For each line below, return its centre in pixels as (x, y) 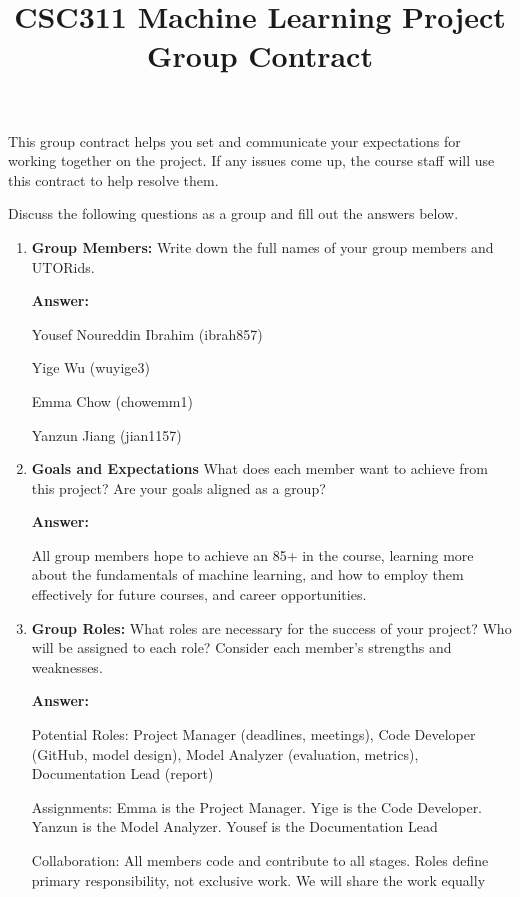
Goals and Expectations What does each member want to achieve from (259, 468)
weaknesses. (67, 666)
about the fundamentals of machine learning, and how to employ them (247, 574)
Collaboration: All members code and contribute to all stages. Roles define (260, 860)
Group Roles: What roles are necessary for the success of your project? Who (271, 627)
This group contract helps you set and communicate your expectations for (234, 140)
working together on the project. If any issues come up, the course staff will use (251, 160)
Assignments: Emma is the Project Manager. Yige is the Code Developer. (257, 806)
